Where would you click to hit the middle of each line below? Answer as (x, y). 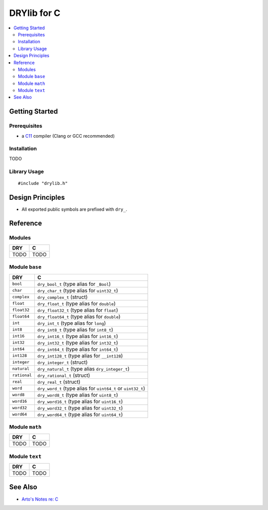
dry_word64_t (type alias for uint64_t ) (80, 414)
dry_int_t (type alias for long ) (72, 323)
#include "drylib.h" (43, 183)
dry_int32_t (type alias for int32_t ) (78, 342)
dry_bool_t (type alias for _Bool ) (74, 284)
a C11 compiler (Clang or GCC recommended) (68, 136)
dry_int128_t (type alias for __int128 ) (80, 355)
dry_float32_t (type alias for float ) (78, 310)
